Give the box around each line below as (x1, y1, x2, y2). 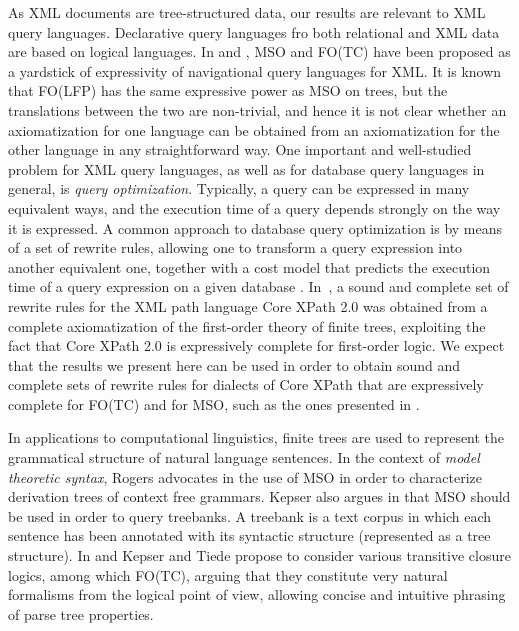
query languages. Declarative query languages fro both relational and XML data (8, 21, 500, 42)
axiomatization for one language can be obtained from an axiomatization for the (8, 119, 500, 140)
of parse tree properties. (8, 603, 154, 624)
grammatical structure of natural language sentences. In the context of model (8, 447, 480, 468)
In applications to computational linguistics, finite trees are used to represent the (8, 427, 505, 448)
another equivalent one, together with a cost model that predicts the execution (8, 256, 491, 277)
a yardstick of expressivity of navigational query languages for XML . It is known (8, 60, 502, 81)
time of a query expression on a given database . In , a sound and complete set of (8, 276, 509, 297)
